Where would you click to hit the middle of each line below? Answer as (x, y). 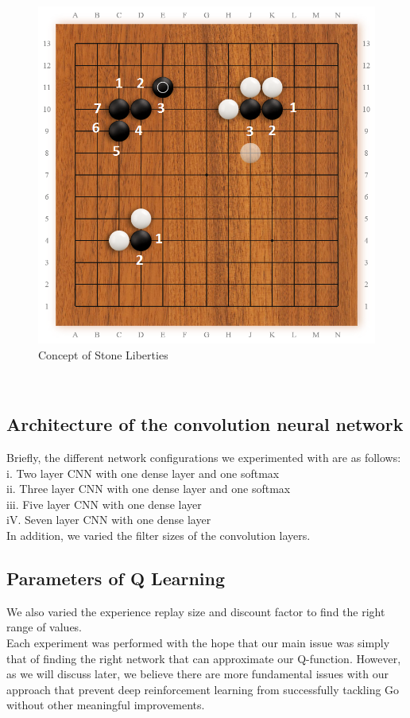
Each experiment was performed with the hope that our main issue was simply (198, 642)
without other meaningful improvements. (106, 705)
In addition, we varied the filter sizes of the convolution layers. (159, 535)
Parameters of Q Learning (116, 578)
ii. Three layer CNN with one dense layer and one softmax (149, 489)
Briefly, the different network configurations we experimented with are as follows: (204, 457)
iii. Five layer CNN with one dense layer (104, 504)
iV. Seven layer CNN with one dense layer (109, 520)
